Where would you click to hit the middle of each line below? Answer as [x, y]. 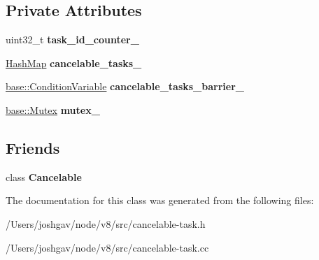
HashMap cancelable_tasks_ [74, 63]
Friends [33, 147]
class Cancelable [44, 176]
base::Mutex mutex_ [53, 109]
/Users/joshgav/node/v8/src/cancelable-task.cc [107, 247]
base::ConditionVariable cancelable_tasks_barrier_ [125, 86]
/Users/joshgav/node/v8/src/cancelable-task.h [106, 223]
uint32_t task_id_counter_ [72, 39]
